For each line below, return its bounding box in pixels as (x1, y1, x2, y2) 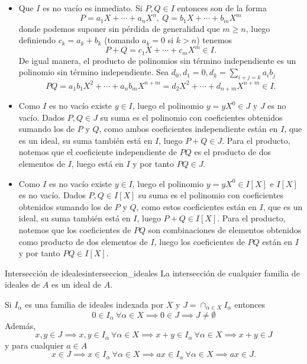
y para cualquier (5, 339, 64, 351)
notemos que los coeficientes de (18, 223, 131, 236)
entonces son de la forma (177, 2, 267, 14)
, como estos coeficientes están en (136, 200, 257, 212)
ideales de (5, 278, 40, 291)
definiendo (18, 34, 56, 46)
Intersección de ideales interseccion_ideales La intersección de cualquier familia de (5, 266, 300, 279)
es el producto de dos (194, 146, 272, 158)
